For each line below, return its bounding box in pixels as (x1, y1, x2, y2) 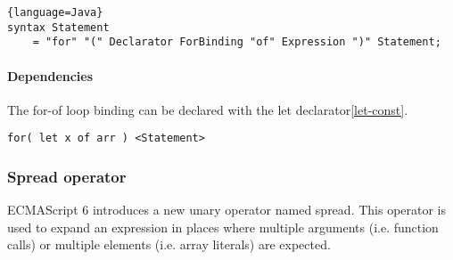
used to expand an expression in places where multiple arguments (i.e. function (7, 217, 439, 236)
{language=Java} (7, 6, 103, 19)
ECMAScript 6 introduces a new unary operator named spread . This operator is (7, 200, 447, 219)
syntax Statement (7, 20, 110, 34)
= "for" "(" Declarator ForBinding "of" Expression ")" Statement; (32, 36, 441, 49)
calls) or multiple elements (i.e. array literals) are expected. (7, 235, 331, 254)
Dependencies (7, 66, 94, 85)
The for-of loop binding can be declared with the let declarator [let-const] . (7, 100, 408, 118)
